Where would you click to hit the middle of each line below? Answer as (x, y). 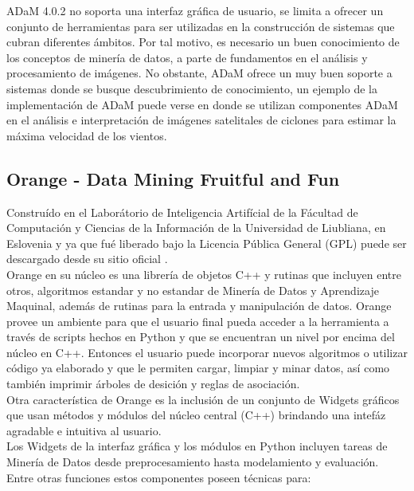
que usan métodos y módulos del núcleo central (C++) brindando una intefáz (196, 415)
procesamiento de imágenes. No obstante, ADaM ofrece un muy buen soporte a (199, 73)
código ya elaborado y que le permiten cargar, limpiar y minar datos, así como (198, 368)
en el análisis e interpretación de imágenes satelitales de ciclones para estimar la (201, 120)
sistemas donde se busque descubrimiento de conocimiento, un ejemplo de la (192, 88)
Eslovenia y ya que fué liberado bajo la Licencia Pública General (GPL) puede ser (207, 243)
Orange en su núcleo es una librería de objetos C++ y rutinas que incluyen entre (204, 274)
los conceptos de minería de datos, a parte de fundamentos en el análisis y (187, 57)
